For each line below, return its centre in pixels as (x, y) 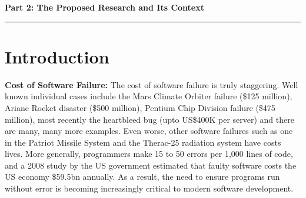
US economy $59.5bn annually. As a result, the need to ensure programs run (142, 177)
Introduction (57, 56)
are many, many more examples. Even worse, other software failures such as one (149, 131)
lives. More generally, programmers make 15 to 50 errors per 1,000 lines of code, (149, 154)
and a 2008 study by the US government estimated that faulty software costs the (151, 165)
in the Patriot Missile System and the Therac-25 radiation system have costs (143, 142)
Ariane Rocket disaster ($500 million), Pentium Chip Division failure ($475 (140, 107)
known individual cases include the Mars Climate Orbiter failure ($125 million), (149, 96)
